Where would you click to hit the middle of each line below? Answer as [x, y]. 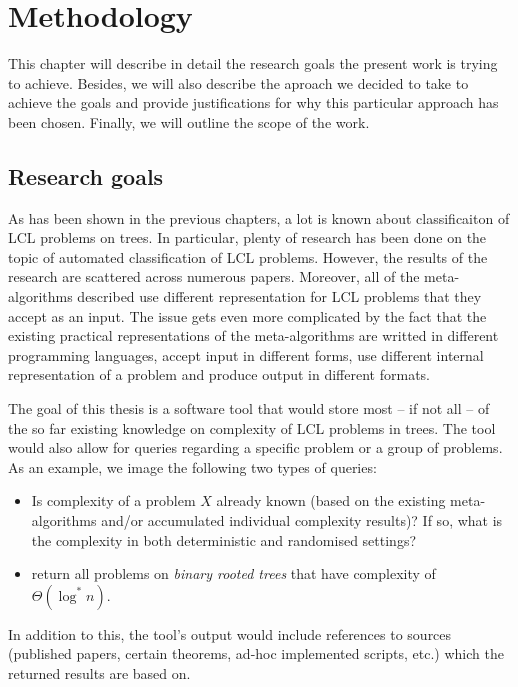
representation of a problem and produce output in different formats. [219, 374]
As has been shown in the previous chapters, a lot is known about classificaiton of [259, 217]
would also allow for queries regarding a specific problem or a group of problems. [255, 447]
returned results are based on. [99, 672]
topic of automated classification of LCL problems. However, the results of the [248, 256]
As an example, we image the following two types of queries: [192, 466]
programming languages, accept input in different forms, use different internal [246, 354]
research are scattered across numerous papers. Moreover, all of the [214, 276]
